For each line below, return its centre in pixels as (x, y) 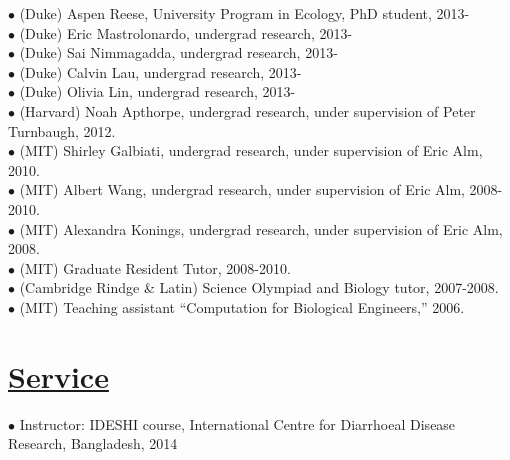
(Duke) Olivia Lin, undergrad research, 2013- (157, 91)
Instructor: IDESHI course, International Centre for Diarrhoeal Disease (237, 423)
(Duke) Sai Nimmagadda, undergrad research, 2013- (178, 52)
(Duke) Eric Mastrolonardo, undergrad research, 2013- (186, 32)
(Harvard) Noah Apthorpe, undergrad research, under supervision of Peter (247, 110)
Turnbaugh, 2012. (62, 130)
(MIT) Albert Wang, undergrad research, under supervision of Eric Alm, (242, 189)
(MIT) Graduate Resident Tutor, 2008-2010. (155, 267)
